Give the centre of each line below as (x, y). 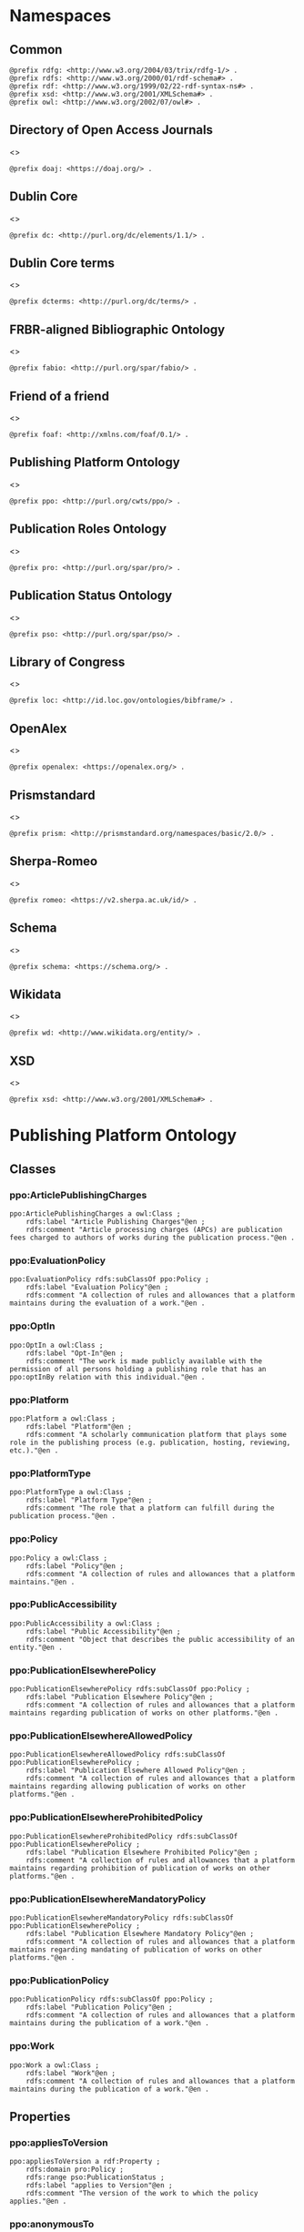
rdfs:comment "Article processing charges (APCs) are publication (154, 1230)
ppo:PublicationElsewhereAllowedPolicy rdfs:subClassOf (117, 1755)
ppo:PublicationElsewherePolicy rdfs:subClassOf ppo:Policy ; (130, 1689)
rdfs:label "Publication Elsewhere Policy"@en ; (120, 1697)
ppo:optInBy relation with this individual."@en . (107, 1377)
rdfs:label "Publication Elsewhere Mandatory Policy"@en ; (140, 1934)
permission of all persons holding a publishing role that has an (138, 1369)
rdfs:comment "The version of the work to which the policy (142, 2194)
